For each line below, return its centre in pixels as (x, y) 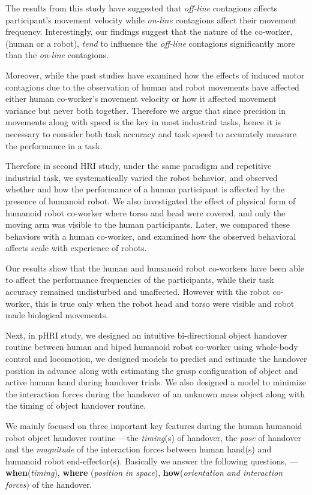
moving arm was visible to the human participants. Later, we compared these (148, 224)
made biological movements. (57, 315)
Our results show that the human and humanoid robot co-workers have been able (155, 268)
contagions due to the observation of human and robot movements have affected (152, 87)
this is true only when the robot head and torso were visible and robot (165, 303)
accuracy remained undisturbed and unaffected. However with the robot (138, 292)
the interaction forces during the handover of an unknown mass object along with (155, 393)
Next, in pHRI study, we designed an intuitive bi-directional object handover (146, 335)
